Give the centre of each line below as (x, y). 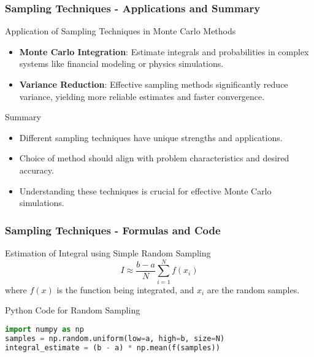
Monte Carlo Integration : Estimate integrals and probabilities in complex (164, 51)
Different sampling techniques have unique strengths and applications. (151, 137)
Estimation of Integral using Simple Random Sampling (108, 252)
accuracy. (36, 170)
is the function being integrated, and (125, 289)
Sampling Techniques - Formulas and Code (113, 230)
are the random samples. (253, 289)
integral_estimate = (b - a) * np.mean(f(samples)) (113, 347)
